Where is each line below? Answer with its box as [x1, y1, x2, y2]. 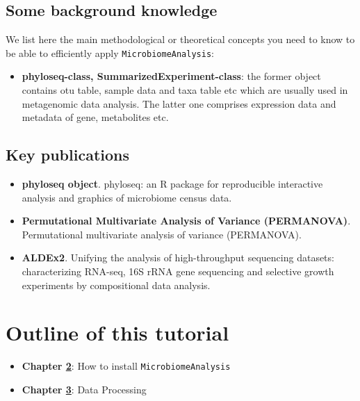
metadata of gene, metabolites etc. [22, 110, 169, 124]
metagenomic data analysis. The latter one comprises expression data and [22, 96, 336, 111]
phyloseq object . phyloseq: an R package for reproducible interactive [22, 177, 323, 191]
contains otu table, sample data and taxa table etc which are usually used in [22, 83, 348, 97]
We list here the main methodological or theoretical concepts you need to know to [6, 32, 355, 47]
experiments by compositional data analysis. [22, 277, 211, 292]
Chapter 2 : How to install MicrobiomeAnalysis [22, 359, 231, 373]
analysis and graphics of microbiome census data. [22, 190, 232, 204]
